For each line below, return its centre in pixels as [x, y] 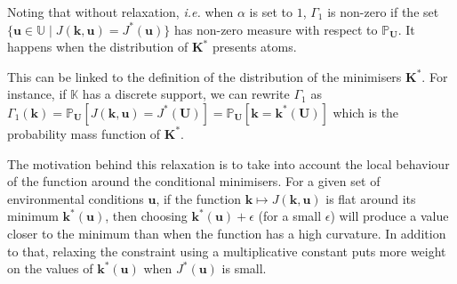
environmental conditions [76, 198]
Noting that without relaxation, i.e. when [120, 12]
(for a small [290, 216]
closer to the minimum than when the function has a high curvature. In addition [227, 233]
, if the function [199, 198]
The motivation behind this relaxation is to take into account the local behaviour [228, 163]
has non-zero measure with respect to [276, 29]
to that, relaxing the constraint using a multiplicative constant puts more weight [227, 251]
